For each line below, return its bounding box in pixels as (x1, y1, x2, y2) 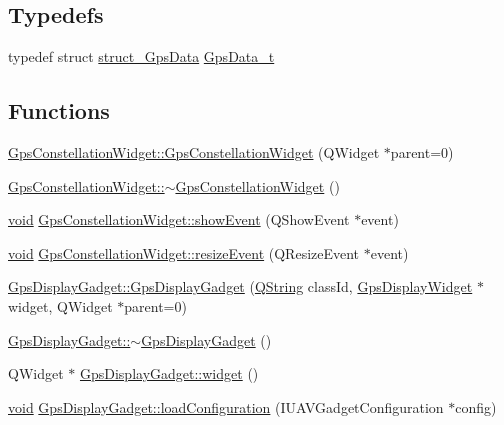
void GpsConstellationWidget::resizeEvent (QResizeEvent (8, 242, 360, 263)
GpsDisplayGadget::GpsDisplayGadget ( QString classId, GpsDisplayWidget (8, 276, 473, 297)
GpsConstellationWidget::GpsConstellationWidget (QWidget (8, 142, 380, 162)
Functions (8, 95, 110, 126)
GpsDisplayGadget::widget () (79, 363, 259, 384)
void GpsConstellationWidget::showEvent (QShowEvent (8, 209, 350, 230)
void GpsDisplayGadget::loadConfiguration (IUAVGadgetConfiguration (8, 396, 444, 417)
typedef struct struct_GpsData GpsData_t (8, 46, 275, 67)
